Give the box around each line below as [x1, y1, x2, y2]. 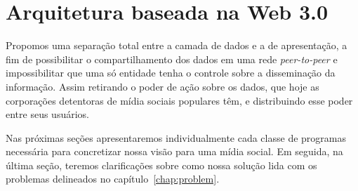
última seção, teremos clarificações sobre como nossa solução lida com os [6, 157, 317, 172]
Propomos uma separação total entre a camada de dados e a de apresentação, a [6, 38, 347, 53]
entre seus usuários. [6, 107, 89, 121]
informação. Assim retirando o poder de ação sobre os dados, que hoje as [6, 79, 319, 93]
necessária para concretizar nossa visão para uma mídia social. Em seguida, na [6, 144, 343, 159]
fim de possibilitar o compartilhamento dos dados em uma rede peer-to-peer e [6, 51, 338, 66]
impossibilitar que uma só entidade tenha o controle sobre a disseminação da [6, 65, 336, 80]
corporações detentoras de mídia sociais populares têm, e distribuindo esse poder [6, 93, 353, 107]
